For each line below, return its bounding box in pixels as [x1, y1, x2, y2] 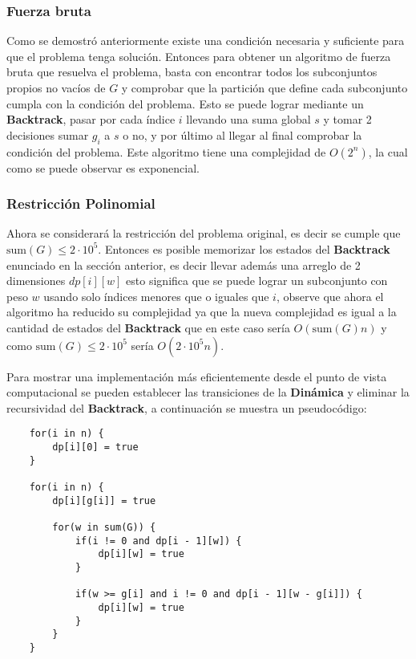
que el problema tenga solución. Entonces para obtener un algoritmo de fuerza [6, 47, 391, 64]
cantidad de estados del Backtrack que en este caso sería [6, 319, 290, 336]
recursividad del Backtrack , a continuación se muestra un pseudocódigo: [6, 399, 367, 416]
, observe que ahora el [276, 287, 384, 304]
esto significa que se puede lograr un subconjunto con [126, 272, 388, 289]
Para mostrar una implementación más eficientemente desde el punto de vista [6, 368, 387, 384]
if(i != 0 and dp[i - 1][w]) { [75, 535, 242, 547]
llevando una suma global [186, 111, 311, 128]
